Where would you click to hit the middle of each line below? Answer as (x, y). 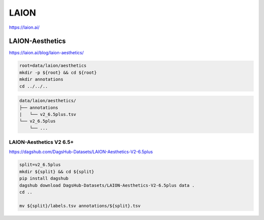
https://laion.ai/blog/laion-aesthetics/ (46, 53)
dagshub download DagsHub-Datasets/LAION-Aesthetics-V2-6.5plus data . (107, 185)
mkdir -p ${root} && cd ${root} (58, 72)
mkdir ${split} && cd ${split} (57, 171)
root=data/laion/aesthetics (53, 66)
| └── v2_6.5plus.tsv (48, 114)
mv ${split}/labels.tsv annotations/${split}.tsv (80, 206)
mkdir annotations (41, 80)
